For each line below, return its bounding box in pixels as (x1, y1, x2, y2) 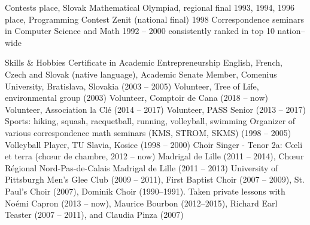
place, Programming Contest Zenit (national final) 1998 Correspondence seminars (5, 13, 305, 25)
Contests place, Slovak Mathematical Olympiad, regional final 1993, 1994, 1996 (5, 1, 294, 13)
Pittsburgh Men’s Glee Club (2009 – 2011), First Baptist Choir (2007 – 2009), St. (5, 173, 305, 186)
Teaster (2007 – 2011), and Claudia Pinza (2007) (5, 208, 184, 221)
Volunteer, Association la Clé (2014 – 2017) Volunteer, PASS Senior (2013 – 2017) (5, 103, 306, 115)
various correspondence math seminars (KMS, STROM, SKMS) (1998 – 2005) (5, 126, 291, 138)
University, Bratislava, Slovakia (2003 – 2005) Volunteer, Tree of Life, (5, 79, 259, 92)
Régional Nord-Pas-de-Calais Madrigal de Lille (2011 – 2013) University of (5, 161, 278, 174)
